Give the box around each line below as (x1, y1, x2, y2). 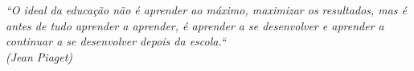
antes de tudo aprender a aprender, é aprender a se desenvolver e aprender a (6, 17, 384, 34)
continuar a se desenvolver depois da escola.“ (6, 33, 226, 49)
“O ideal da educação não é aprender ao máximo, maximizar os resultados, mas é (6, 2, 408, 18)
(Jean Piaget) (6, 48, 73, 65)
